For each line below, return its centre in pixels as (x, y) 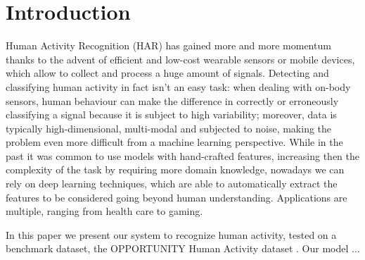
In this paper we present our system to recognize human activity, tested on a (171, 234)
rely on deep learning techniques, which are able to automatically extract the (172, 184)
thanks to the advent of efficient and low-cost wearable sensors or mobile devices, (180, 59)
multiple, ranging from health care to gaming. (104, 211)
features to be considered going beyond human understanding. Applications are (177, 197)
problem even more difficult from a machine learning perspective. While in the (174, 142)
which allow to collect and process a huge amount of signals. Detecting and (167, 73)
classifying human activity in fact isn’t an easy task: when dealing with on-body (178, 86)
